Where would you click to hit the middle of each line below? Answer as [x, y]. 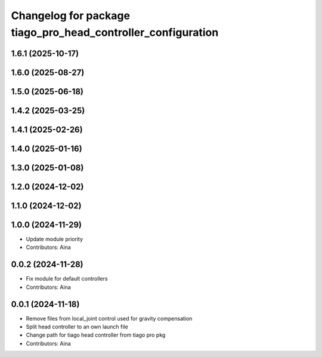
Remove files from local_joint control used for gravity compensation [109, 318]
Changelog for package [71, 16]
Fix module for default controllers [67, 279]
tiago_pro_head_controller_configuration [115, 32]
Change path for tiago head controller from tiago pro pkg [96, 335]
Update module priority [55, 239]
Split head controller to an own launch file [77, 327]
